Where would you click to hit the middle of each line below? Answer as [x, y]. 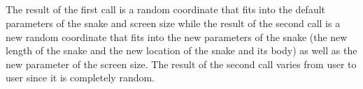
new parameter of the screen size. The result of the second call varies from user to [181, 64]
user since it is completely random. [80, 78]
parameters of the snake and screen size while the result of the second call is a [173, 23]
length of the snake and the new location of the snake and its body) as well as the [181, 50]
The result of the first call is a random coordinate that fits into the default [166, 9]
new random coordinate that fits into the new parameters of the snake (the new [177, 37]
